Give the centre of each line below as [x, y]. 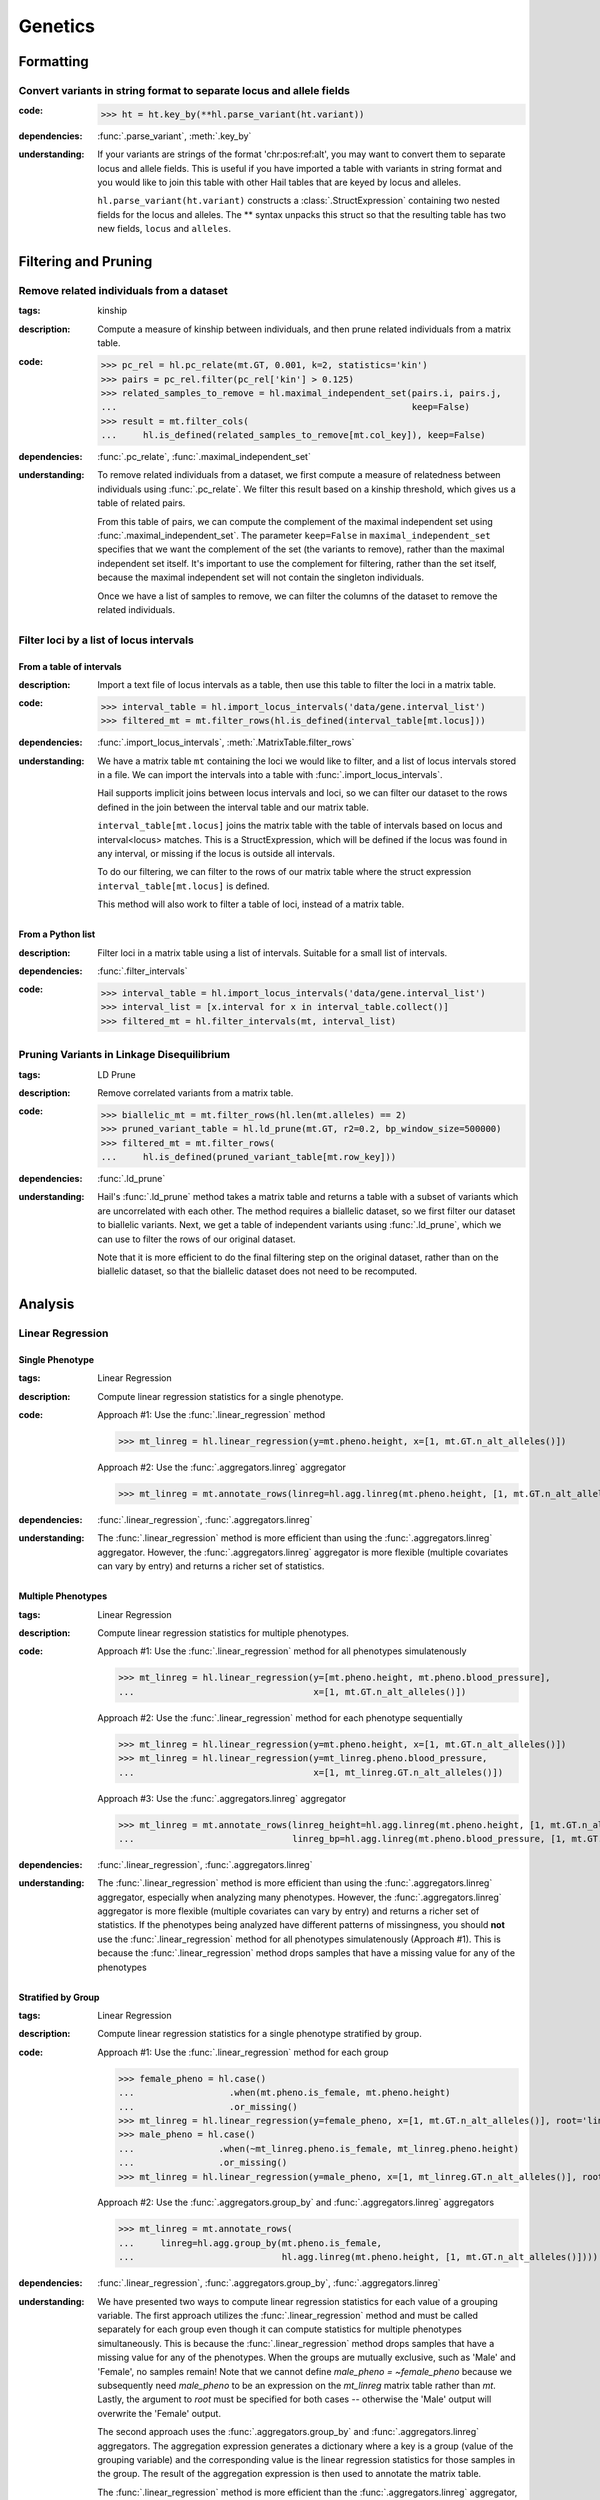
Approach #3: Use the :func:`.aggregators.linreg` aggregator [222, 1798]
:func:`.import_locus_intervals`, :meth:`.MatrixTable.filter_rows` [226, 742]
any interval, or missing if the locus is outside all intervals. [216, 854]
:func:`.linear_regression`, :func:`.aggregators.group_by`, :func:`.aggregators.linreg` [269, 2283]
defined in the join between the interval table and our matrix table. [233, 807]
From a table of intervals [70, 666]
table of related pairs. [141, 503]
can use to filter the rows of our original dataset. [196, 1239]
